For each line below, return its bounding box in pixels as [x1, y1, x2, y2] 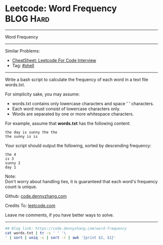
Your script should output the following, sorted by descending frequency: [5, 142, 152, 149]
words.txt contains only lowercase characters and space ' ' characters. [12, 100, 154, 106]
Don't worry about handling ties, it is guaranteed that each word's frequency [5, 178, 158, 184]
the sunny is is [5, 134, 38, 139]
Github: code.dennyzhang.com [5, 193, 67, 199]
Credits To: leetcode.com [5, 203, 56, 208]
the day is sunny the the [5, 130, 57, 134]
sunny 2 [5, 160, 21, 166]
